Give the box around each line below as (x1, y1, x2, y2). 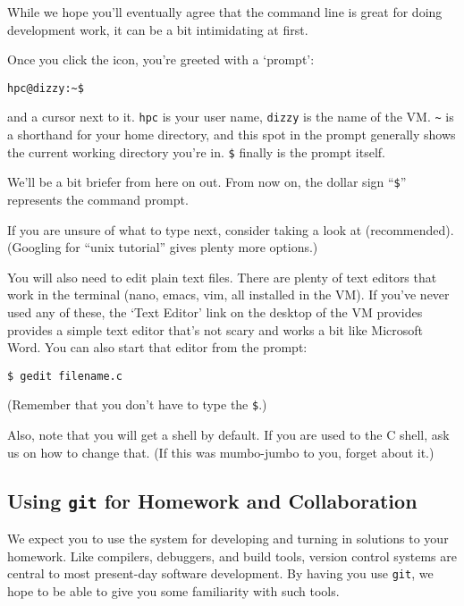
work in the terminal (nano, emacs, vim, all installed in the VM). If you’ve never (7, 285, 450, 304)
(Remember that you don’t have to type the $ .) (7, 395, 267, 414)
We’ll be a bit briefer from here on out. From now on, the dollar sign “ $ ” (7, 173, 407, 191)
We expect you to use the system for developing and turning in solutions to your (7, 529, 449, 548)
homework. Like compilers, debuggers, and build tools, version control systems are (7, 546, 458, 565)
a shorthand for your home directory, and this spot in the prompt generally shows (7, 125, 456, 144)
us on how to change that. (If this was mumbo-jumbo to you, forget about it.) (7, 442, 434, 461)
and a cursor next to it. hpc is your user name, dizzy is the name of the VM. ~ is (7, 107, 454, 126)
